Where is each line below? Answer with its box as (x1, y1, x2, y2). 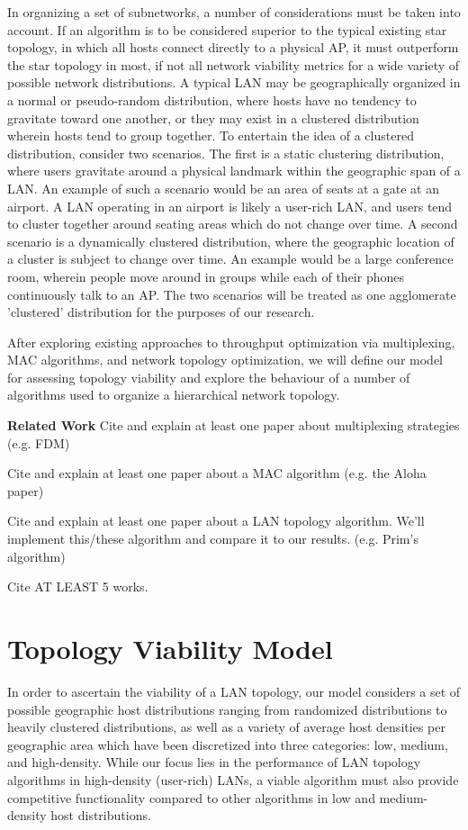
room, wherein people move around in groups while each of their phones (7, 266, 404, 285)
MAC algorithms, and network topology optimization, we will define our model (7, 350, 443, 369)
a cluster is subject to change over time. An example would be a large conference (7, 249, 454, 268)
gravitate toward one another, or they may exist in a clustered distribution (7, 108, 419, 127)
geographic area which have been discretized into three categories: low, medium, (7, 735, 448, 753)
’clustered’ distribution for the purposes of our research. (7, 302, 315, 321)
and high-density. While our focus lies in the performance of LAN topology (7, 753, 421, 771)
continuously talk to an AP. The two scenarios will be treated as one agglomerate (7, 284, 456, 303)
